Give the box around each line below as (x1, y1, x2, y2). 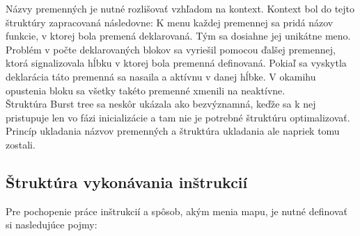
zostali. (6, 137, 36, 151)
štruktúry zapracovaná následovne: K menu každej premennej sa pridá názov (6, 15, 334, 29)
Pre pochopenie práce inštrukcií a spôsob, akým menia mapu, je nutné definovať (6, 203, 347, 218)
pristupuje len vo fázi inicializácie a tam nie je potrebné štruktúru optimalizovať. (6, 110, 350, 124)
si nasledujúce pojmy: (6, 217, 97, 232)
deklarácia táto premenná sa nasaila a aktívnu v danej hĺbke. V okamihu (6, 69, 316, 83)
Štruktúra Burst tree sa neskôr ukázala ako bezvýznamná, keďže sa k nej (6, 96, 316, 111)
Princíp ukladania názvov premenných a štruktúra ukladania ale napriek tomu (6, 124, 340, 138)
